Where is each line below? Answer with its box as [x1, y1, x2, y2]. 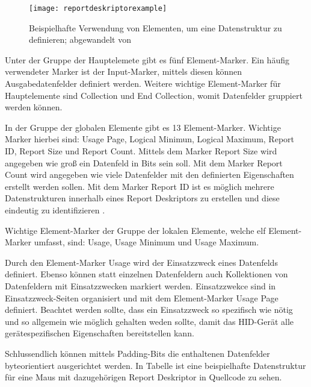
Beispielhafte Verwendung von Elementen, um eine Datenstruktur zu [29, 21, 282, 34]
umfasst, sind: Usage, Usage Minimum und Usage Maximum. [34, 236, 259, 248]
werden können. [5, 101, 63, 113]
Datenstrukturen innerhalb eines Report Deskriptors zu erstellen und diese [5, 192, 280, 204]
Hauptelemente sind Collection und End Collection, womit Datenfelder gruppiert [5, 89, 303, 101]
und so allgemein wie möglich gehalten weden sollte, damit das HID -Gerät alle [5, 315, 294, 327]
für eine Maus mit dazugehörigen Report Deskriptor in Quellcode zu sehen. [5, 371, 282, 383]
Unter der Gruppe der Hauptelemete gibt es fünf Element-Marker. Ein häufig [5, 53, 289, 66]
